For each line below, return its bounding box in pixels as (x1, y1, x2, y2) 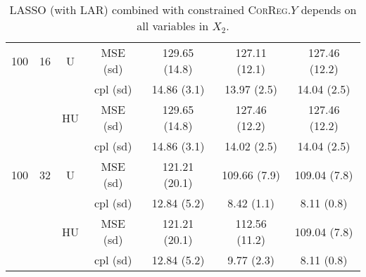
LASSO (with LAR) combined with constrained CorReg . (9, 1, 291, 18)
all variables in (137, 18, 209, 34)
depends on (301, 1, 357, 18)
